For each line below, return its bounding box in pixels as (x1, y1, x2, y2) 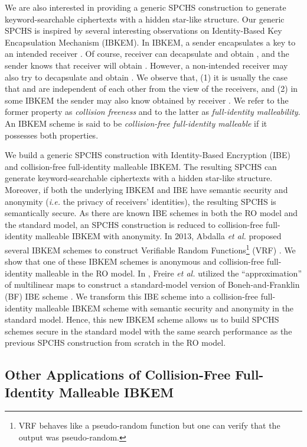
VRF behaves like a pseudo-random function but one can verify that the (18, 419, 280, 432)
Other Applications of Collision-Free (5, 365, 231, 384)
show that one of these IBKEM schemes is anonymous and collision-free (5, 255, 264, 268)
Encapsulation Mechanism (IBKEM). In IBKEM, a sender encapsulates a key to (5, 36, 296, 48)
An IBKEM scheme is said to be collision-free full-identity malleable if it (5, 117, 267, 129)
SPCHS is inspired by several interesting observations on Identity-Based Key (5, 24, 282, 37)
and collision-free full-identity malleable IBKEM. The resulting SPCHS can (5, 160, 277, 172)
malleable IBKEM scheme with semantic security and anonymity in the (35, 301, 294, 314)
